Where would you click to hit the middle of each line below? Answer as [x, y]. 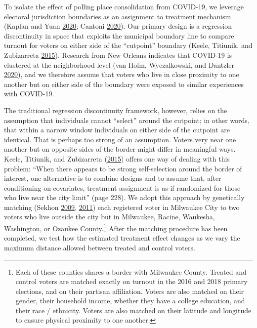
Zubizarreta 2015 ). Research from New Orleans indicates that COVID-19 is [118, 55]
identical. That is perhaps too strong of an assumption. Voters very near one [120, 139]
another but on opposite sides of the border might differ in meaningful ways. [120, 149]
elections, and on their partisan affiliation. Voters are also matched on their [130, 291]
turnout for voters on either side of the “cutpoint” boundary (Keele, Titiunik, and [128, 45]
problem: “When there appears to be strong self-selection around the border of [123, 168]
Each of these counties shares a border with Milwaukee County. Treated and [131, 271]
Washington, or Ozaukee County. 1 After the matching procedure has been [116, 227]
